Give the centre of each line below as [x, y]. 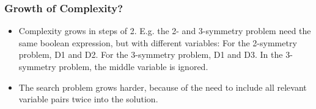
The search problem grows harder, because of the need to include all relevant [163, 87]
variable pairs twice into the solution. [88, 99]
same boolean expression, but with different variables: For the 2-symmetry [158, 42]
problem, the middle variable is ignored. [134, 66]
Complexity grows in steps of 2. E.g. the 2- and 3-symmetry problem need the [165, 31]
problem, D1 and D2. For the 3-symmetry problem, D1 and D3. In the [151, 54]
